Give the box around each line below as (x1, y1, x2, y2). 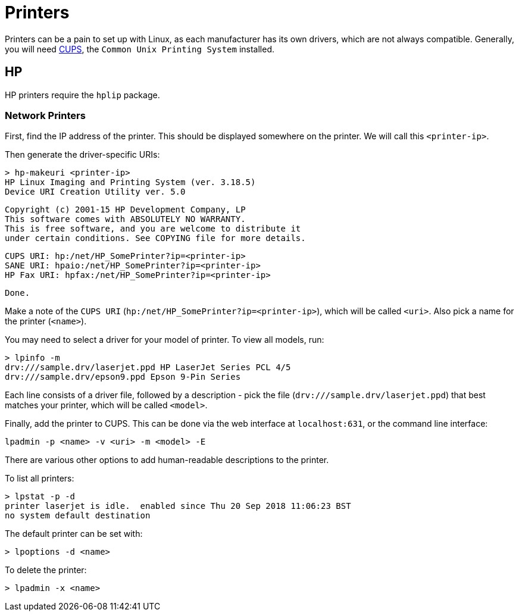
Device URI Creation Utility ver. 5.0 (5, 187, 186, 197)
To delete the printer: (5, 565, 87, 576)
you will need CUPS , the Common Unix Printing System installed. (5, 43, 275, 54)
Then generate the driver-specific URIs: (5, 149, 160, 160)
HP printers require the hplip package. (5, 89, 160, 100)
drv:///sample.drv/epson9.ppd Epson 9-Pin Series (5, 372, 241, 382)
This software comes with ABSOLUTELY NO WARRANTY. (5, 214, 246, 224)
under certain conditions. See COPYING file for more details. (5, 233, 306, 243)
